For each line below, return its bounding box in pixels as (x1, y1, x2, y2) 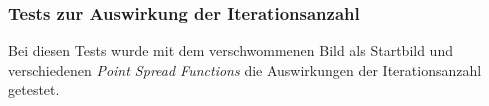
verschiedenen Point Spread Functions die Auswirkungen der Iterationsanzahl (8, 59, 482, 80)
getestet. (8, 79, 60, 100)
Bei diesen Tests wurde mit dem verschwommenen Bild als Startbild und (8, 40, 453, 61)
